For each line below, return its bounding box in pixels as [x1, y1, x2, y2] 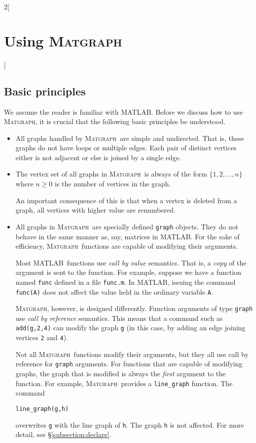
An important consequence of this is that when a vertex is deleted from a [15, 195, 237, 205]
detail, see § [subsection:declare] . [15, 429, 111, 440]
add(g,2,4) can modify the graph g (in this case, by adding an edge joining [15, 322, 246, 333]
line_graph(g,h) [15, 405, 69, 412]
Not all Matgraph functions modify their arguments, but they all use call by [15, 349, 249, 359]
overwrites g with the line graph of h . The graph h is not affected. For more [15, 419, 244, 430]
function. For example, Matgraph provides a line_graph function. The [15, 378, 233, 388]
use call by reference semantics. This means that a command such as [15, 312, 223, 323]
